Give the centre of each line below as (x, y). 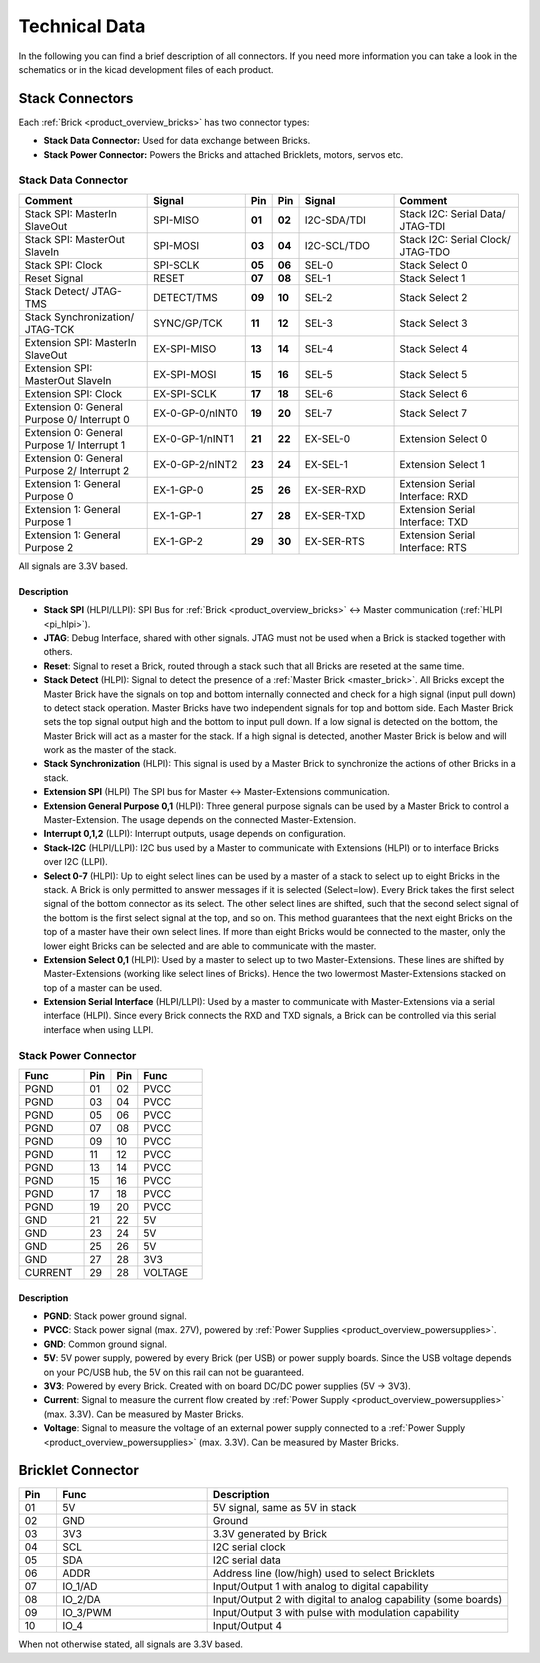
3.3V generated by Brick (270, 1534)
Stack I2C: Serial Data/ (452, 213)
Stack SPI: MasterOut (74, 239)
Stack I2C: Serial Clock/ (455, 239)
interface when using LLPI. (98, 1029)
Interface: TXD (434, 522)
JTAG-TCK (49, 329)
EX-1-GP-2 (178, 541)
